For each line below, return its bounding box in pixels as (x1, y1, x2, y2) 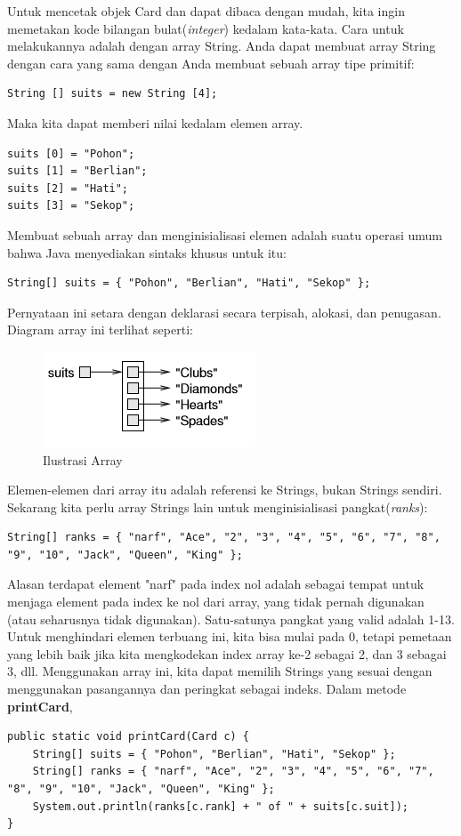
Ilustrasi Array (43, 450, 123, 469)
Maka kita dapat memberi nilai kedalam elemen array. (7, 113, 303, 132)
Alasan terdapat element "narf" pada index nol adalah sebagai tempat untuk (7, 575, 425, 593)
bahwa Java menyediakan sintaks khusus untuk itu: (7, 243, 287, 261)
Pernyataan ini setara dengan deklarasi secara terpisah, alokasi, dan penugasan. (7, 302, 441, 321)
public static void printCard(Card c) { (7, 730, 250, 744)
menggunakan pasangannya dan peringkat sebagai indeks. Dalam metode (7, 679, 407, 698)
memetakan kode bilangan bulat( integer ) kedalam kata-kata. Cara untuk (7, 19, 404, 37)
